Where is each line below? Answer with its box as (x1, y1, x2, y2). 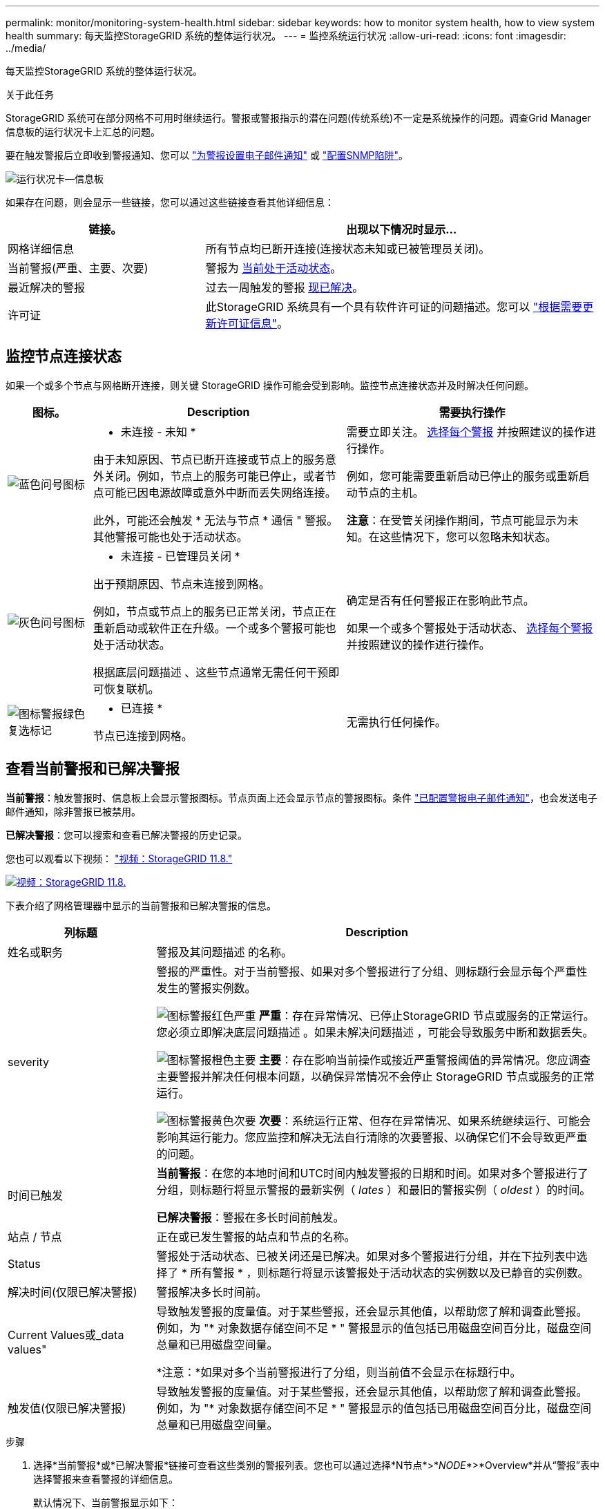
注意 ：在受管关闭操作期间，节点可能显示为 (346, 513, 568, 527)
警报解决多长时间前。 (156, 1284, 267, 1299)
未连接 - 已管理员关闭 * (120, 549, 240, 563)
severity (8, 1054, 50, 1069)
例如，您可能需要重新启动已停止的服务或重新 (346, 468, 579, 483)
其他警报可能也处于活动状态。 (93, 529, 248, 544)
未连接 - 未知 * (120, 424, 196, 439)
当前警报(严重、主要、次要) (8, 261, 148, 275)
